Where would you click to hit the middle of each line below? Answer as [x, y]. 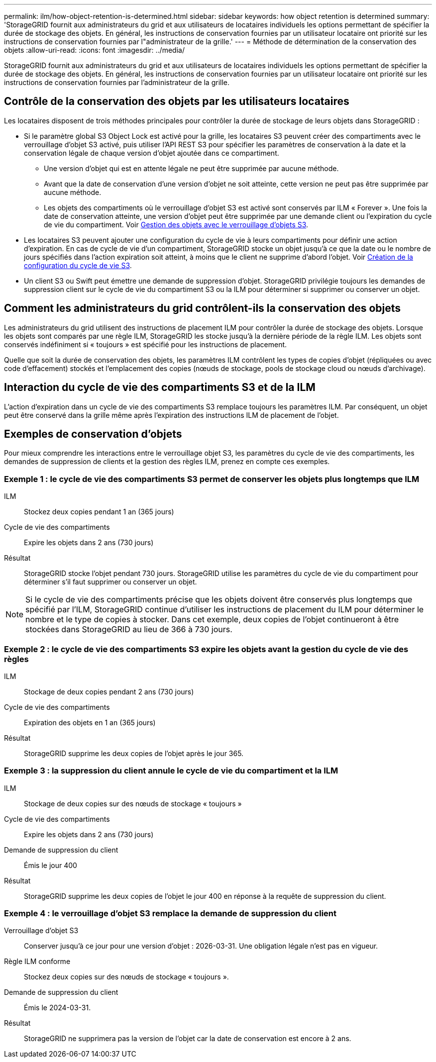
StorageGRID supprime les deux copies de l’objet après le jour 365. [134, 753]
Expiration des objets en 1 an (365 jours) [90, 722]
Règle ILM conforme [37, 962]
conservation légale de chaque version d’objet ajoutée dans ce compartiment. [152, 153]
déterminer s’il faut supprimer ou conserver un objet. [110, 582]
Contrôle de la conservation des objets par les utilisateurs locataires [177, 101]
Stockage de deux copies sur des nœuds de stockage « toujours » [133, 803]
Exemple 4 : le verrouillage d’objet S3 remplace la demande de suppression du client [170, 913]
